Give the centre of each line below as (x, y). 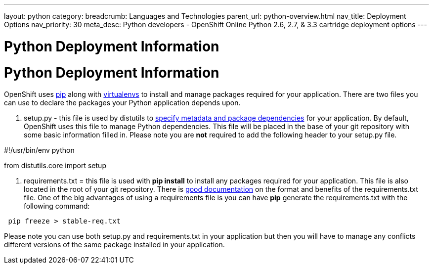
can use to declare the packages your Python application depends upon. (122, 103)
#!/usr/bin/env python (39, 150)
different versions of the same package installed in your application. (114, 245)
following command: (57, 206)
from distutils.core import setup (55, 166)
